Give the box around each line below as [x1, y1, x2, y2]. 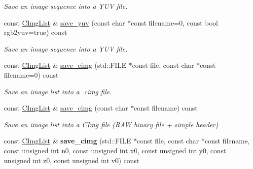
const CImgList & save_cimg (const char [4, 103, 128, 113]
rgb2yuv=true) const [4, 27, 67, 37]
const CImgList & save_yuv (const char [4, 17, 125, 28]
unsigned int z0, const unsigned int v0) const [4, 155, 140, 165]
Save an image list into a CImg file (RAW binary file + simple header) [4, 119, 218, 129]
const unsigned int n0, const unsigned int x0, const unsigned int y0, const [4, 145, 226, 155]
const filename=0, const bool [131, 17, 218, 28]
